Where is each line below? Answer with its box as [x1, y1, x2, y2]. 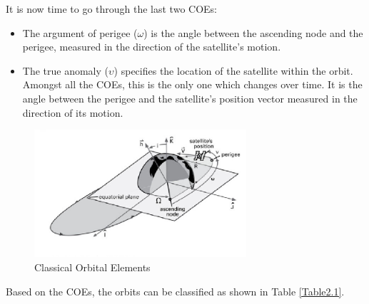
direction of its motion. [22, 105, 123, 120]
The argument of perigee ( [22, 25, 138, 40]
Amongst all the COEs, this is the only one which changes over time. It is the [22, 77, 363, 92]
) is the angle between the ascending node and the [143, 25, 363, 40]
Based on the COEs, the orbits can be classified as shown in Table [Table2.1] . [6, 283, 345, 298]
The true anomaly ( [22, 63, 109, 78]
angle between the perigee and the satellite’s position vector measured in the [22, 90, 358, 105]
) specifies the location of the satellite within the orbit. [113, 63, 353, 78]
